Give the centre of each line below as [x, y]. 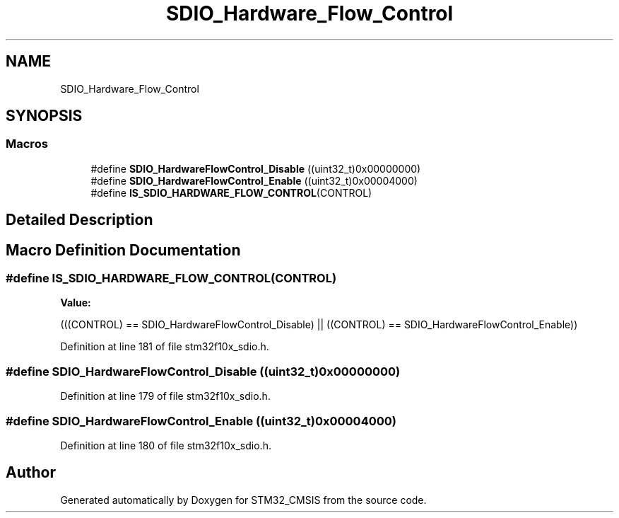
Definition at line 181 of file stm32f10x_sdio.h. [165, 347]
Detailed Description [79, 220]
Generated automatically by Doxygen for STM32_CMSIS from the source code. [243, 500]
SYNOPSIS [44, 116]
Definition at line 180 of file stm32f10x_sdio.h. [166, 445]
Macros [27, 144]
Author [31, 473]
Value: [76, 303]
